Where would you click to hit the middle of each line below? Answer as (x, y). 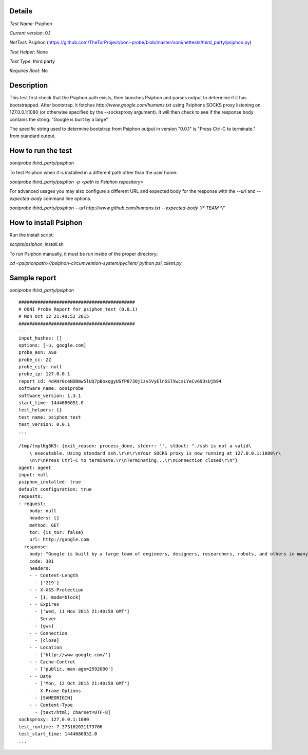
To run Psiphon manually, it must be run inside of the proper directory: (84, 254)
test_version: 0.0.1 (44, 425)
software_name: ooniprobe (51, 389)
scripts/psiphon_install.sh (36, 244)
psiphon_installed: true (50, 482)
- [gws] (44, 626)
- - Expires (44, 604)
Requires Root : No (29, 71)
